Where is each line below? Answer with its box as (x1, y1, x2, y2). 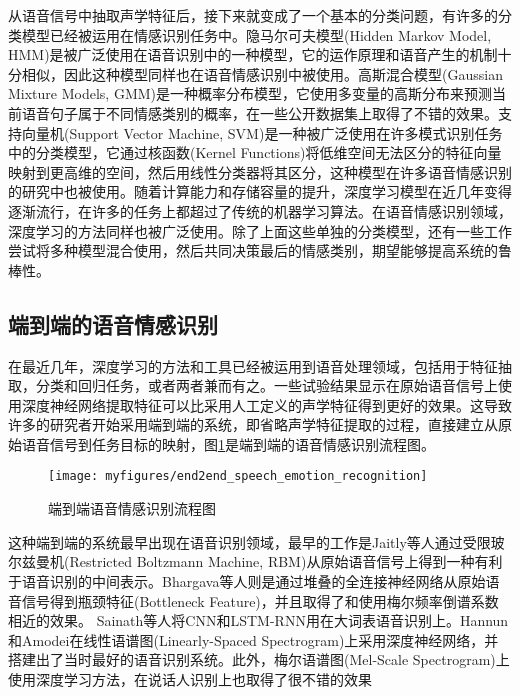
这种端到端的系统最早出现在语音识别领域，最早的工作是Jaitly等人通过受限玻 (8, 531, 505, 552)
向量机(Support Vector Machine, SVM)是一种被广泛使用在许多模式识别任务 (21, 122, 503, 143)
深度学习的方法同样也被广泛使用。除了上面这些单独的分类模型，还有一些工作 (8, 220, 512, 241)
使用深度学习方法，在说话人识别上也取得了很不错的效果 (8, 668, 372, 689)
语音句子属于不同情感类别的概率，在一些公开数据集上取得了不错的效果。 (21, 102, 498, 123)
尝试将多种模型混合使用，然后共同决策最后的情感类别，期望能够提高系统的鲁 (8, 240, 512, 261)
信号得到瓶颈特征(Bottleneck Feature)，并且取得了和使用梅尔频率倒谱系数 (21, 590, 499, 611)
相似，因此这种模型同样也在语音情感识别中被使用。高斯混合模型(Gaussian (21, 63, 503, 84)
